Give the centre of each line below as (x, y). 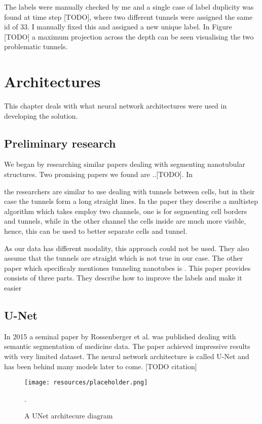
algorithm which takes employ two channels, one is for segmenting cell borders (126, 211)
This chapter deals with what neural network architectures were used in (116, 106)
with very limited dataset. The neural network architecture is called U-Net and (127, 356)
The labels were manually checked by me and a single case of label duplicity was (129, 7)
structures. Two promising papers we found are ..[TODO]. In (99, 174)
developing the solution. (41, 115)
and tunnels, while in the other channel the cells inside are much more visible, (125, 221)
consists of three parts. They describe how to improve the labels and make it (123, 278)
